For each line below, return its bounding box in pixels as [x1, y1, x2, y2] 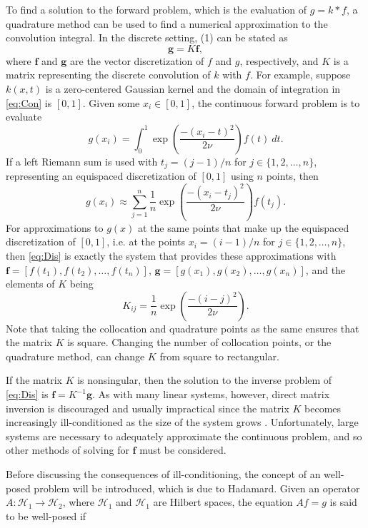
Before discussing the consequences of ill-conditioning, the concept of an [6, 467, 321, 482]
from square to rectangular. [159, 348, 279, 363]
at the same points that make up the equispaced [137, 220, 349, 235]
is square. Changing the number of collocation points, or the [67, 335, 332, 350]
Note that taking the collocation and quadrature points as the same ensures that [6, 320, 359, 335]
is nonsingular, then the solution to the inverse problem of [77, 372, 332, 387]
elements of [6, 276, 55, 291]
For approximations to [6, 220, 104, 235]
